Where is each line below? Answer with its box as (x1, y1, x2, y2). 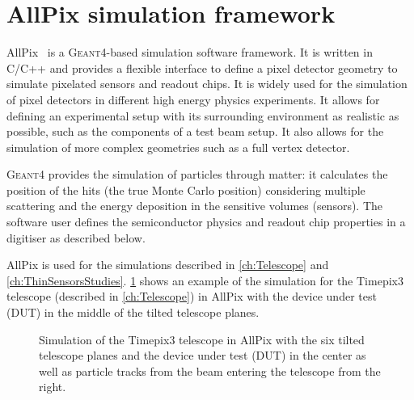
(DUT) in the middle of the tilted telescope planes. (6, 304, 260, 321)
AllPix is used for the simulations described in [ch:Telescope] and (6, 256, 329, 273)
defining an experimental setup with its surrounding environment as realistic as (6, 107, 399, 124)
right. (39, 378, 66, 395)
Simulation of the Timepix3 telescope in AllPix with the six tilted (39, 331, 365, 347)
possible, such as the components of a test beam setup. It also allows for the (6, 123, 384, 140)
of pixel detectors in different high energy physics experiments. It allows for (6, 91, 380, 107)
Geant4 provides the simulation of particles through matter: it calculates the (6, 166, 388, 183)
